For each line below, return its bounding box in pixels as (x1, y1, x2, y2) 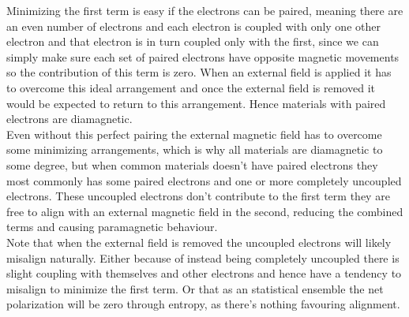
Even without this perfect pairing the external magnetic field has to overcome (6, 125, 382, 142)
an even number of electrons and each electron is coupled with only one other (6, 17, 381, 34)
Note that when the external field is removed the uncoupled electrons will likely (6, 233, 392, 250)
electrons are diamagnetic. (6, 110, 133, 127)
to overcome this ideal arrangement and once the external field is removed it (6, 79, 375, 95)
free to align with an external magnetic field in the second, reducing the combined (6, 203, 403, 219)
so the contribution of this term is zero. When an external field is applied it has (6, 64, 392, 80)
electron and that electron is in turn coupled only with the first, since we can (6, 33, 379, 50)
